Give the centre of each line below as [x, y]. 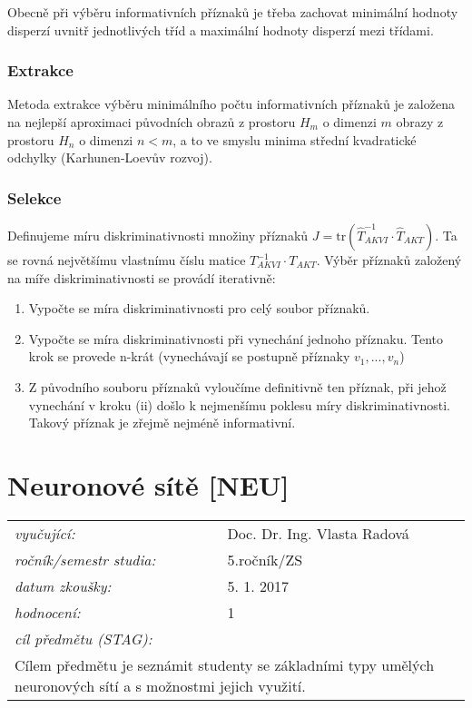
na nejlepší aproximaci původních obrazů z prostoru [152, 122]
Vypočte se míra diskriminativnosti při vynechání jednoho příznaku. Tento [236, 338]
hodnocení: [48, 612]
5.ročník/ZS [265, 559]
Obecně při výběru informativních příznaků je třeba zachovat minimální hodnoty [233, 12]
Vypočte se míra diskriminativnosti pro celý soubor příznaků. [199, 308]
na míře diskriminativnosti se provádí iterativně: [142, 277]
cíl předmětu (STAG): [84, 638]
